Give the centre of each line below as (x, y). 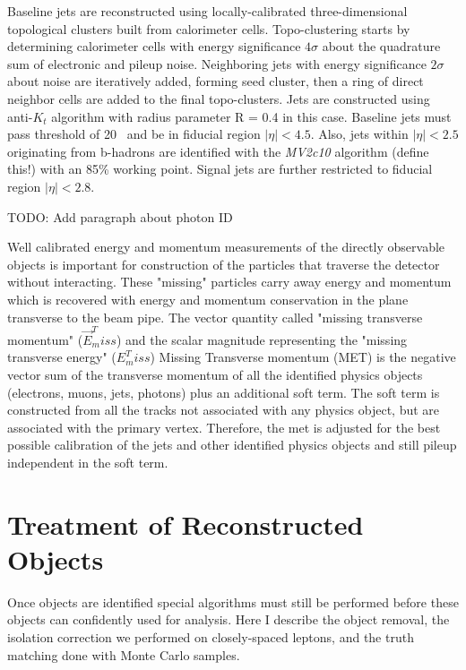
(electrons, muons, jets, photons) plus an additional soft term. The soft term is (224, 392)
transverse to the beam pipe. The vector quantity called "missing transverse (215, 317)
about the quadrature (381, 46)
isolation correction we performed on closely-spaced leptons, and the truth (211, 637)
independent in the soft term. (88, 462)
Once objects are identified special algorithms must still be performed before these (233, 601)
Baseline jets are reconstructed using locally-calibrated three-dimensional (207, 11)
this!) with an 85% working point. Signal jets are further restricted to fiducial (220, 169)
